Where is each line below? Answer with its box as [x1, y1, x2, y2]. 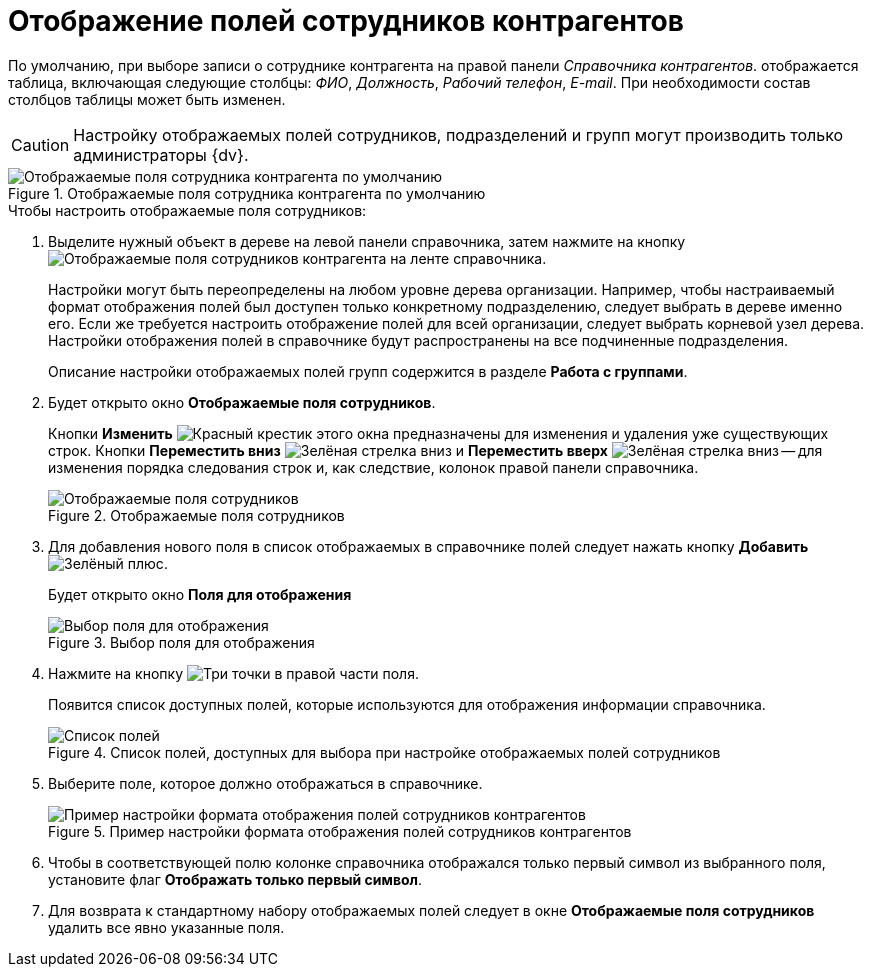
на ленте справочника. [390, 249, 547, 267]
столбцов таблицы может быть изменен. [8, 90, 286, 108]
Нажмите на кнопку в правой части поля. [48, 664, 419, 682]
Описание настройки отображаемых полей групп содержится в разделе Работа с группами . [48, 362, 688, 380]
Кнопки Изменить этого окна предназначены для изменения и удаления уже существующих [48, 424, 829, 442]
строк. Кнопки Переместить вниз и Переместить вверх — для [48, 441, 823, 459]
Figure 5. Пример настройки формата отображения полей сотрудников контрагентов [48, 822, 632, 840]
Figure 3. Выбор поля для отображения [48, 633, 315, 651]
